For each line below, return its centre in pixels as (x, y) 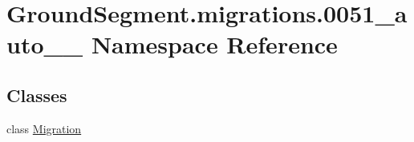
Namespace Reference (214, 44)
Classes (37, 95)
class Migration (44, 128)
